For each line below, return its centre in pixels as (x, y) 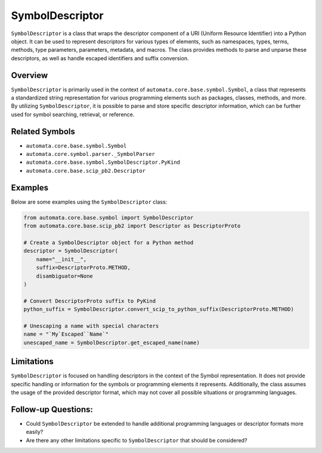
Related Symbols (43, 131)
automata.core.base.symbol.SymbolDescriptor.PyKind (103, 163)
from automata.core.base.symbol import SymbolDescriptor (109, 218)
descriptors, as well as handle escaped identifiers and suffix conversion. (100, 58)
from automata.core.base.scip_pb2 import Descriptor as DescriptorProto (132, 226)
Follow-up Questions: (52, 409)
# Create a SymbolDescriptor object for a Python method (109, 242)
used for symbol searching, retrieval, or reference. (73, 114)
